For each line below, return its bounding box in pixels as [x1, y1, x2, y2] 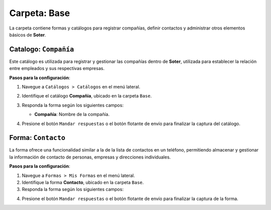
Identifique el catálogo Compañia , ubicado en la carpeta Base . [22, 93, 152, 99]
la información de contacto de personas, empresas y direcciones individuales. [9, 154, 171, 160]
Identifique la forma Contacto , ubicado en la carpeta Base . [22, 179, 144, 185]
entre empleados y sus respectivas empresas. [9, 65, 105, 71]
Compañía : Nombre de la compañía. [34, 111, 110, 117]
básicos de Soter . [9, 31, 46, 37]
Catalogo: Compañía [9, 45, 74, 53]
